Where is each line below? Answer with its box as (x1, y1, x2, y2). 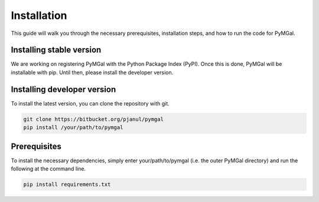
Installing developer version (11, 84, 116, 94)
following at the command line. (11, 165, 86, 172)
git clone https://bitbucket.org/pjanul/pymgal (23, 116, 164, 123)
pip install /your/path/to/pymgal (23, 124, 123, 131)
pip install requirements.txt (23, 181, 111, 188)
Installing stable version (11, 45, 102, 55)
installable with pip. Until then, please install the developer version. (11, 69, 174, 76)
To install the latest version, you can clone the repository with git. (11, 100, 170, 107)
